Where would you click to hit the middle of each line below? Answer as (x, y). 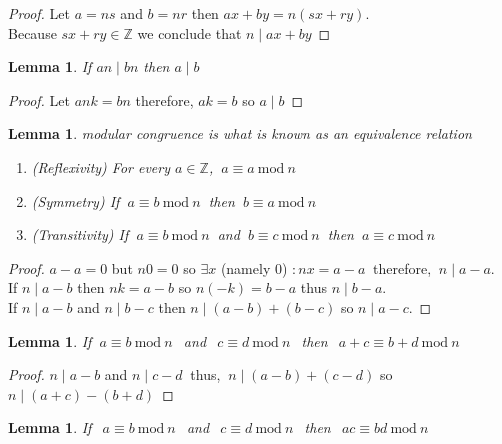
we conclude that (189, 32)
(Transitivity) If (80, 234)
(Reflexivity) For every (101, 166)
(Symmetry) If (75, 200)
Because (32, 32)
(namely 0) (254, 267)
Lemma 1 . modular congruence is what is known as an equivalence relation (240, 133)
